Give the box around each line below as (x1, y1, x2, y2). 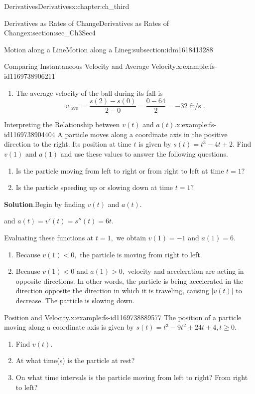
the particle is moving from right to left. (80, 249, 202, 259)
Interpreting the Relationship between (4, 119, 120, 130)
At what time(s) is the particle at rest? (15, 355, 135, 366)
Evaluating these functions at (4, 232, 94, 242)
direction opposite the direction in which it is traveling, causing (15, 285, 209, 296)
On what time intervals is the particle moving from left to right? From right (15, 372, 248, 382)
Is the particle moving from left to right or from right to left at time (15, 165, 224, 176)
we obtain (116, 232, 146, 242)
